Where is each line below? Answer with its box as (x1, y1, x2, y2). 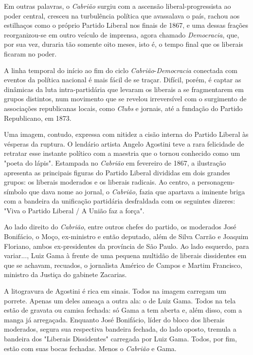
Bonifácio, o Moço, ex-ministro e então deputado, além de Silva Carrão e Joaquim (4, 231, 249, 242)
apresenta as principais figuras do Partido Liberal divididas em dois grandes (4, 167, 230, 177)
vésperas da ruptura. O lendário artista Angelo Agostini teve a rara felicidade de (4, 138, 244, 149)
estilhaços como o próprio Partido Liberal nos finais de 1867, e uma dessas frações (4, 20, 249, 30)
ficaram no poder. (4, 48, 57, 58)
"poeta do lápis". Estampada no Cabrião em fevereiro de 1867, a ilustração (4, 157, 226, 168)
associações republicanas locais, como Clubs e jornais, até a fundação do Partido (4, 103, 243, 113)
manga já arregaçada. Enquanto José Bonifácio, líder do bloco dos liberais (4, 314, 225, 324)
